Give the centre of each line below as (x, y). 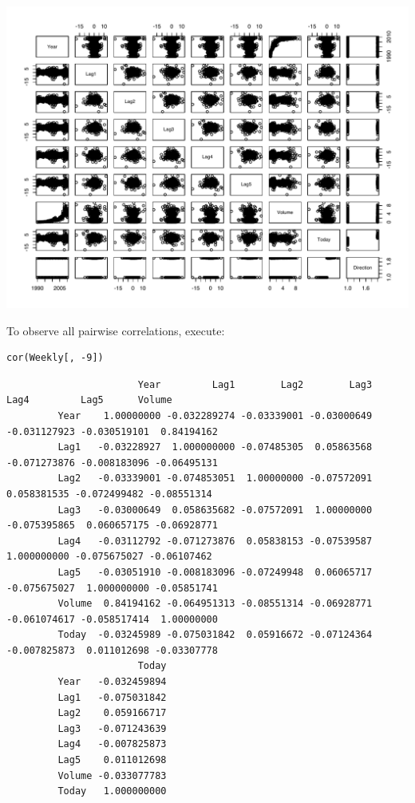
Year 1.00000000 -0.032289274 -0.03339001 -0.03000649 (215, 415)
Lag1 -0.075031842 (112, 697)
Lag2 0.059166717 (112, 713)
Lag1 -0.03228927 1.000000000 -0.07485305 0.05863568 (215, 447)
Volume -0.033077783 (112, 775)
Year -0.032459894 (112, 682)
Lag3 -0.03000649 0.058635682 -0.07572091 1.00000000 (215, 510)
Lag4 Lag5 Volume (89, 400)
